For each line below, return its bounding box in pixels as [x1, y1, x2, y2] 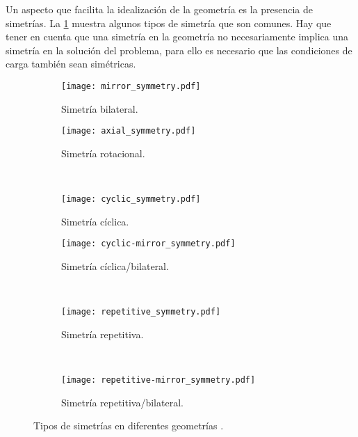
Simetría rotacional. [61, 145, 145, 160]
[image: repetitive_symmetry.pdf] [61, 307, 221, 317]
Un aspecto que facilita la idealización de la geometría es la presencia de [6, 2, 314, 16]
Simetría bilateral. [61, 101, 138, 116]
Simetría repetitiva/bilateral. [61, 395, 184, 409]
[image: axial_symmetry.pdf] [61, 126, 196, 136]
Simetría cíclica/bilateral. [61, 258, 169, 273]
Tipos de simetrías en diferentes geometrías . [33, 418, 224, 433]
